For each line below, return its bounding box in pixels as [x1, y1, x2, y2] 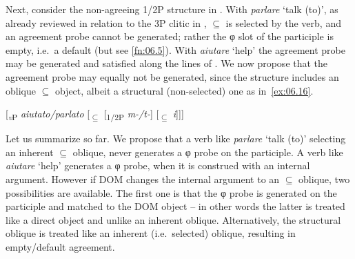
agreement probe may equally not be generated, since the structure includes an [6, 69, 339, 84]
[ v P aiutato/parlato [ [6, 106, 90, 122]
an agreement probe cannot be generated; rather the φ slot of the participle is [6, 29, 334, 44]
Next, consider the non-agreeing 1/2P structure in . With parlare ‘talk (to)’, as [6, 2, 338, 16]
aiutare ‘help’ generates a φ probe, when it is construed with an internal [6, 158, 310, 173]
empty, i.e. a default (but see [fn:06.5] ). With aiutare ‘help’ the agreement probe [6, 42, 345, 57]
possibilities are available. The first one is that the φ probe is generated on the [6, 185, 337, 200]
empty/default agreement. [6, 240, 115, 254]
